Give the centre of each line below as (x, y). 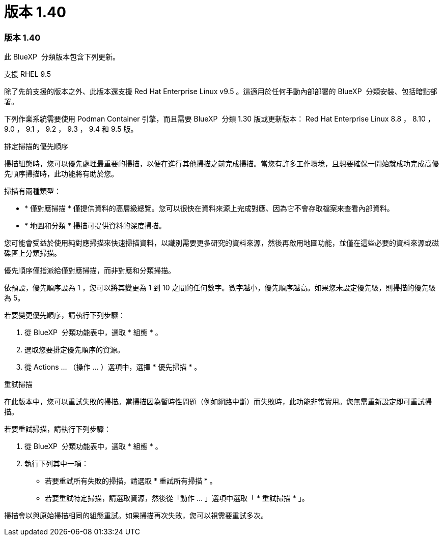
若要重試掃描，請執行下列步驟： (58, 429)
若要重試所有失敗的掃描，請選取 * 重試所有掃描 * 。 (131, 481)
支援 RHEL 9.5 (28, 74)
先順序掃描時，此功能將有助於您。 (61, 174)
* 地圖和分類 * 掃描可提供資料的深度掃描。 (95, 226)
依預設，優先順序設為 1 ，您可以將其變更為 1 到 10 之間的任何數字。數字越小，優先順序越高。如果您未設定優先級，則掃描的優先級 (220, 288)
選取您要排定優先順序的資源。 (74, 350)
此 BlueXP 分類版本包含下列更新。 (62, 57)
